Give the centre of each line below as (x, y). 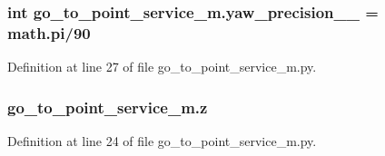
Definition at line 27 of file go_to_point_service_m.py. (162, 67)
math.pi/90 (49, 32)
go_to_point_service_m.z (108, 107)
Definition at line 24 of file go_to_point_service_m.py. (162, 140)
